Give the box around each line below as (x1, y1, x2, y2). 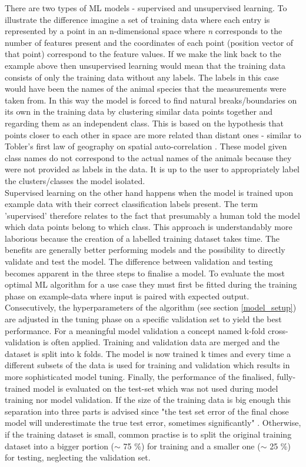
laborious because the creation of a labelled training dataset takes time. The (5, 232, 280, 244)
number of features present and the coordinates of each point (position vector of (5, 36, 294, 48)
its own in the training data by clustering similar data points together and (5, 105, 273, 118)
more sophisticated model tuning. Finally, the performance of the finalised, (5, 371, 274, 382)
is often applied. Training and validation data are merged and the (42, 336, 280, 348)
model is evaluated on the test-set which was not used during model (33, 382, 278, 394)
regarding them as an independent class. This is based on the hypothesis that (5, 116, 284, 129)
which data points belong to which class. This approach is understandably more (5, 221, 292, 233)
